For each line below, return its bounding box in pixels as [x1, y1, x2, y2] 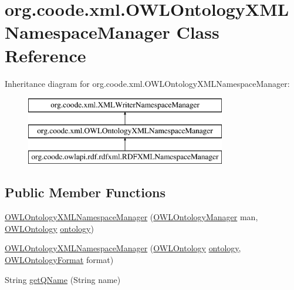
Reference [5, 43, 86, 67]
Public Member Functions [5, 183, 165, 201]
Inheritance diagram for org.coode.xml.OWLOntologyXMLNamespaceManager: [5, 77, 290, 89]
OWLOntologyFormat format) [5, 254, 114, 266]
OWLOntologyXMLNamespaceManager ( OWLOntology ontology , [5, 242, 241, 254]
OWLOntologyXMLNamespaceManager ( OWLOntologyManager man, [5, 211, 258, 223]
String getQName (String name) [5, 273, 121, 285]
